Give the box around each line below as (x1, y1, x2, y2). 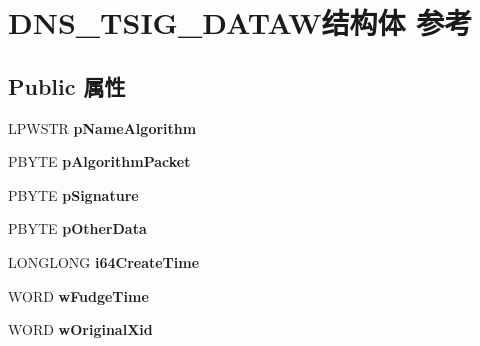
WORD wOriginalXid (8, 319, 153, 340)
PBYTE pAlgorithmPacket (8, 151, 191, 172)
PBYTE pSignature (8, 184, 139, 205)
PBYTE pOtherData (8, 218, 147, 239)
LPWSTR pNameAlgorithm (8, 117, 197, 138)
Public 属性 (8, 70, 126, 101)
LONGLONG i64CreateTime (8, 251, 200, 272)
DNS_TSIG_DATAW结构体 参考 (8, 2, 473, 43)
